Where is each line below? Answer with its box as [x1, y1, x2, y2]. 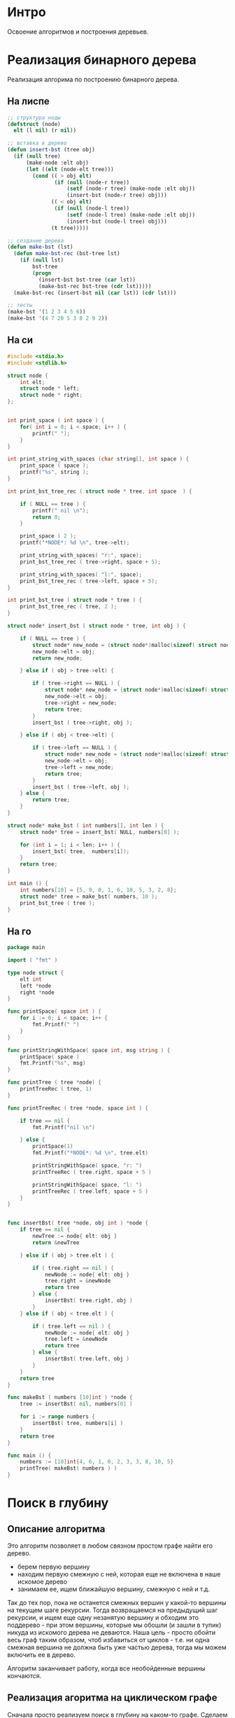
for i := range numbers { [20, 1413, 96, 1420]
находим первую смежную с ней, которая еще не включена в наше [17, 1570, 221, 1579]
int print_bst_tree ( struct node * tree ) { [7, 596, 142, 604]
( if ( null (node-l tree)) [54, 205, 130, 212]
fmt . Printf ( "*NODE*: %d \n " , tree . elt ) [32, 1150, 149, 1157]
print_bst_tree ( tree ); [20, 899, 96, 906]
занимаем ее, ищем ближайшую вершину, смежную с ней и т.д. [17, 1585, 211, 1593]
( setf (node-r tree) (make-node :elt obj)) [66, 185, 196, 193]
